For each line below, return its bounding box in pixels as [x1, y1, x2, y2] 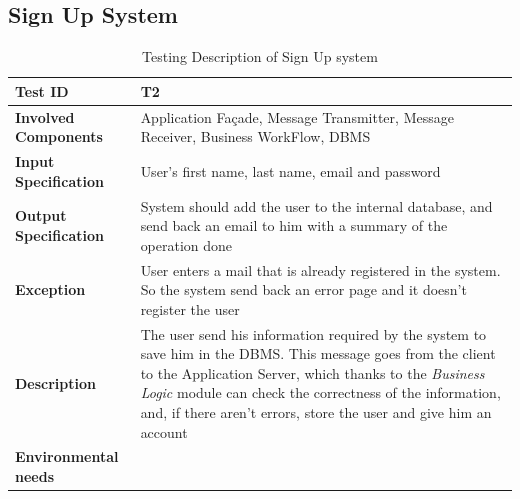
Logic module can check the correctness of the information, [140, 382, 501, 403]
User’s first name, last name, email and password [140, 160, 441, 181]
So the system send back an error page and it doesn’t [140, 279, 467, 300]
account [140, 421, 188, 442]
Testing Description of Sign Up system [142, 46, 378, 67]
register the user [140, 298, 240, 319]
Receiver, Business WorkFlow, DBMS [140, 126, 371, 147]
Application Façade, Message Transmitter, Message [140, 106, 454, 127]
